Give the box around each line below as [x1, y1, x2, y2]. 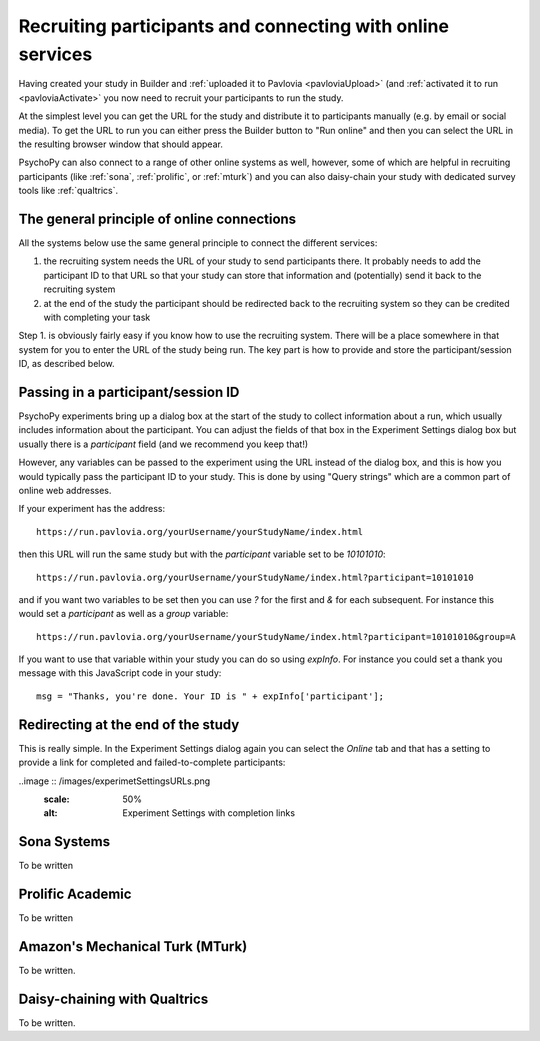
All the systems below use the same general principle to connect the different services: [18, 236, 378, 249]
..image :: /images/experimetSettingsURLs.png [18, 775, 211, 787]
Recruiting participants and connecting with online [18, 15, 450, 37]
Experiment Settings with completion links [122, 807, 295, 819]
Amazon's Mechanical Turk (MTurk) [18, 938, 248, 955]
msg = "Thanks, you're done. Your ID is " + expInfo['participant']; [36, 690, 385, 702]
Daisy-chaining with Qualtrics [18, 990, 209, 1007]
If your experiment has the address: [18, 503, 166, 515]
